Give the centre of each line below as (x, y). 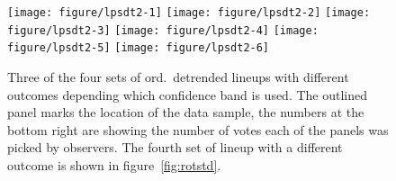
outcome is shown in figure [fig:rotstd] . (114, 164)
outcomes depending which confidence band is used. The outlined (188, 94)
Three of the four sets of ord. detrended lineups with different (178, 76)
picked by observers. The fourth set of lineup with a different (175, 147)
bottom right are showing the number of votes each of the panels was (198, 129)
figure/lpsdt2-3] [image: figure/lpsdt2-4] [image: (163, 30)
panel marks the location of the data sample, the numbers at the (186, 112)
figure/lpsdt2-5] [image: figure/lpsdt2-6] (139, 48)
